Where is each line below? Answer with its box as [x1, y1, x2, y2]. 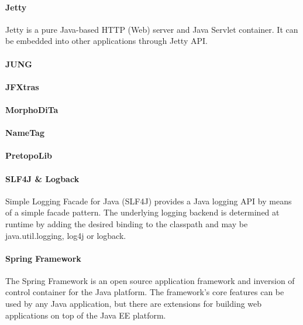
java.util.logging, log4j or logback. [5, 229, 126, 241]
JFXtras [5, 80, 39, 93]
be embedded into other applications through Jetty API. [5, 35, 208, 47]
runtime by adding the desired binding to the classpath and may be [5, 217, 248, 230]
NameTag [5, 126, 44, 139]
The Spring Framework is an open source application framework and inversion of [5, 274, 295, 286]
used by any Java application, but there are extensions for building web [5, 297, 262, 310]
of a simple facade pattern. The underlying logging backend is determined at [5, 206, 280, 218]
